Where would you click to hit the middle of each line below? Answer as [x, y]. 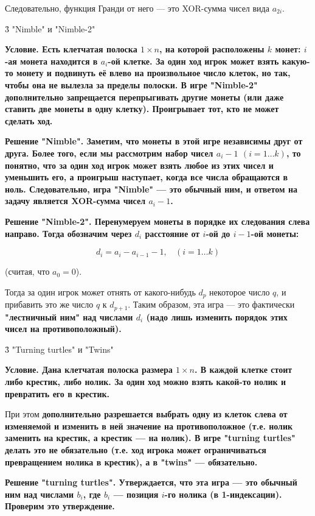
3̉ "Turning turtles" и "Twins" [59, 349]
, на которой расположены [212, 49]
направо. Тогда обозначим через [68, 233]
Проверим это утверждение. [60, 506]
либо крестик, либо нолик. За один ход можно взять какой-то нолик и [146, 381]
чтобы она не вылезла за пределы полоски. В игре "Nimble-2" [131, 84]
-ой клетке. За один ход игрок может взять [193, 61]
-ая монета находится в [51, 61]
